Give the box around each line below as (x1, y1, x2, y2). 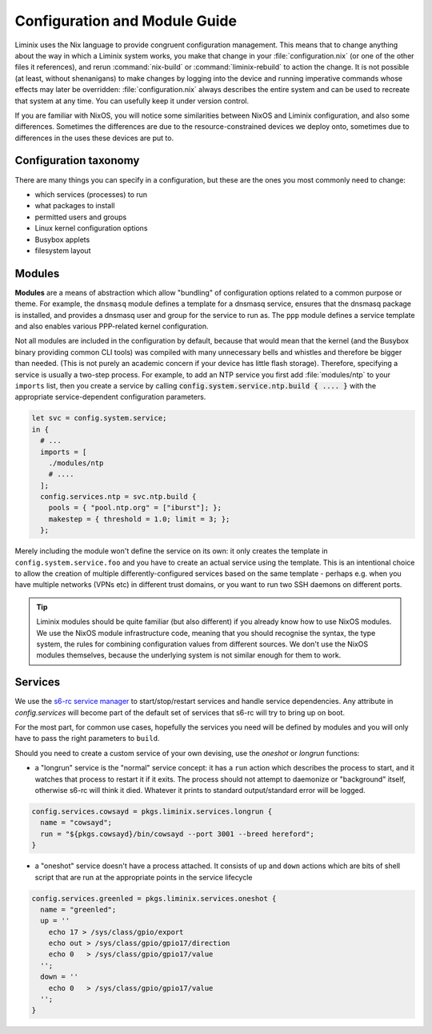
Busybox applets (34, 235, 90, 244)
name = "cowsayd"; (40, 818, 112, 827)
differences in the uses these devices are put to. (14, 133, 174, 143)
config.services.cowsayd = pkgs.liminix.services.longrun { (31, 807, 273, 816)
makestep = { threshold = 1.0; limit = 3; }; (48, 514, 230, 524)
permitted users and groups (34, 212, 127, 222)
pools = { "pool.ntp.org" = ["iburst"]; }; (48, 503, 222, 513)
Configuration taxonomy (14, 154, 140, 167)
